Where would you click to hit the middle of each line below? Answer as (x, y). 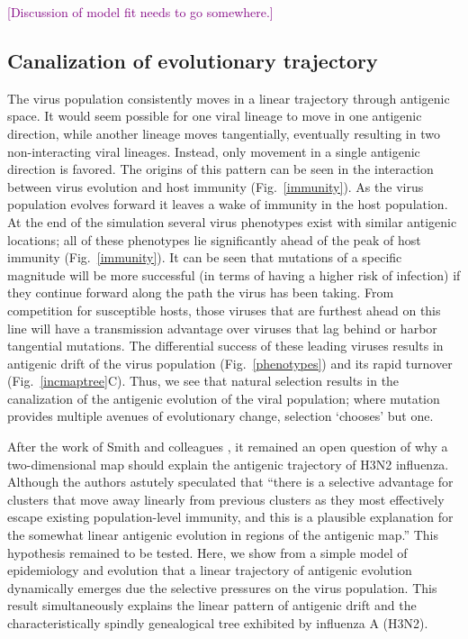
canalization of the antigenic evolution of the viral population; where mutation (224, 398)
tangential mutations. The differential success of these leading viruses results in (225, 346)
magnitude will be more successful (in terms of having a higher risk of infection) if (234, 274)
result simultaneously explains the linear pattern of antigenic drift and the (212, 605)
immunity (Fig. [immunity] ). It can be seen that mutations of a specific (205, 257)
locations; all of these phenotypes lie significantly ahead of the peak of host (214, 239)
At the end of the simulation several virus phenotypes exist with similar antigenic (232, 221)
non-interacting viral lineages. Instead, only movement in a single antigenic (214, 151)
